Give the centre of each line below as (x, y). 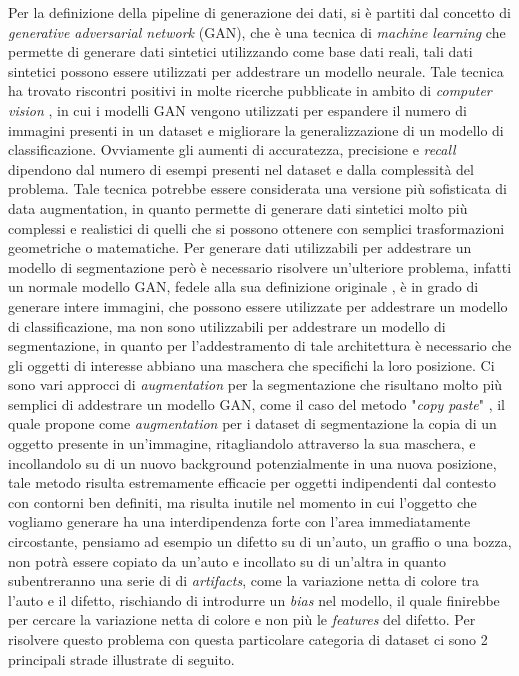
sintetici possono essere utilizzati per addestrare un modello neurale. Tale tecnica (256, 70)
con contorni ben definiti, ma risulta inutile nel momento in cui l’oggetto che (242, 501)
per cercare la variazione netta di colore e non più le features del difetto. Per (242, 619)
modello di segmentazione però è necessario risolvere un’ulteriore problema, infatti (260, 266)
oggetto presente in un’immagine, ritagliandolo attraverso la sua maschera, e (242, 443)
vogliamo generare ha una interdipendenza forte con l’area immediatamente (239, 521)
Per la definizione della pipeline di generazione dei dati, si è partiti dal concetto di (259, 12)
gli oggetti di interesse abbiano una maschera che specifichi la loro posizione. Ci (251, 364)
